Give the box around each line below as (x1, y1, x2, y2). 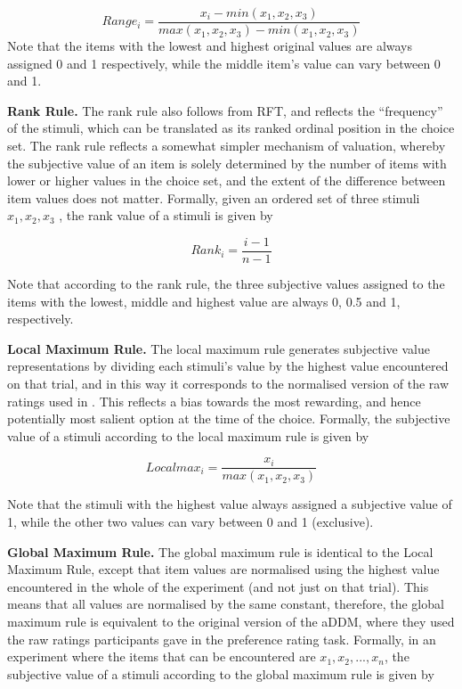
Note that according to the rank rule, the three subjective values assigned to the (7, 275, 445, 293)
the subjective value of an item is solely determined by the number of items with (7, 153, 447, 172)
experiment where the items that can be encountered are (7, 647, 316, 666)
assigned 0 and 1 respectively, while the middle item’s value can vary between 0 (7, 53, 441, 72)
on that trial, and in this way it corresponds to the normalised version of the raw (7, 374, 450, 393)
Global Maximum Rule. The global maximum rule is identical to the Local (7, 542, 434, 561)
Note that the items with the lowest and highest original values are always (7, 37, 413, 55)
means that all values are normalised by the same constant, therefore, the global (7, 595, 444, 613)
